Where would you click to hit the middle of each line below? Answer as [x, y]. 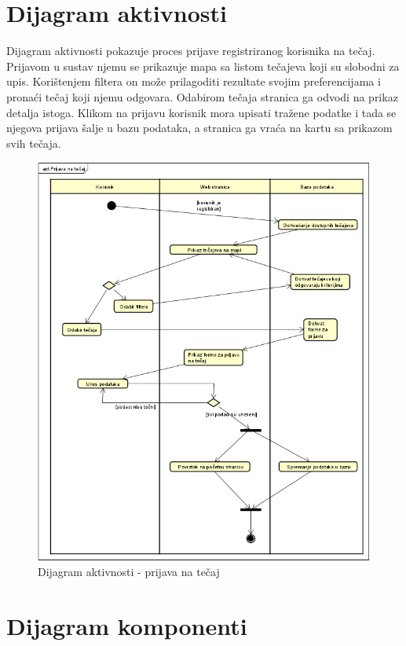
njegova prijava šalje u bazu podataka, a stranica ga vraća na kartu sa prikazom [199, 128]
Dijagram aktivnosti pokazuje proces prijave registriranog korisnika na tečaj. [191, 51]
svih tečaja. [34, 143]
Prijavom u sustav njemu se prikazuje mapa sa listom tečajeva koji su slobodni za [203, 66]
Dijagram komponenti [127, 626]
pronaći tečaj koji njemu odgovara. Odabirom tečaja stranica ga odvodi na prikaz [202, 96]
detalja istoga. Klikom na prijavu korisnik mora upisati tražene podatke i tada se [201, 112]
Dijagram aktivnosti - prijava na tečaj [129, 572]
